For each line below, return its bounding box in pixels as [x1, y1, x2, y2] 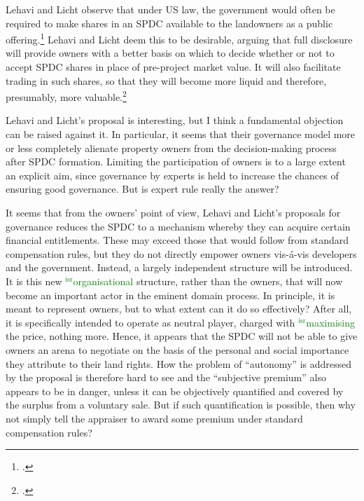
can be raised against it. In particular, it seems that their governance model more [6, 127, 356, 142]
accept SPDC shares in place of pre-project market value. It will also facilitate [6, 60, 341, 74]
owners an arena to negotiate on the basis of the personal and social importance [6, 342, 349, 357]
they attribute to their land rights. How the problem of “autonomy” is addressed [6, 356, 352, 371]
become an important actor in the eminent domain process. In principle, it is [6, 287, 335, 302]
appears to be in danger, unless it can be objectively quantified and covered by [6, 383, 344, 398]
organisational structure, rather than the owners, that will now [73, 274, 343, 288]
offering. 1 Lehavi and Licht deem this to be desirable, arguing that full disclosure [6, 30, 353, 46]
